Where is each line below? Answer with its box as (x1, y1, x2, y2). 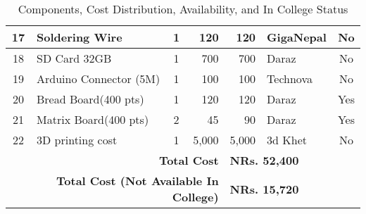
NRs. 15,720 (229, 180, 299, 197)
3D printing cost (37, 132, 118, 148)
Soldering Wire (37, 29, 122, 45)
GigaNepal (267, 29, 327, 45)
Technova (267, 70, 313, 87)
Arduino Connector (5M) (37, 70, 160, 87)
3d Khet (267, 132, 307, 148)
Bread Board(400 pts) (37, 91, 144, 107)
